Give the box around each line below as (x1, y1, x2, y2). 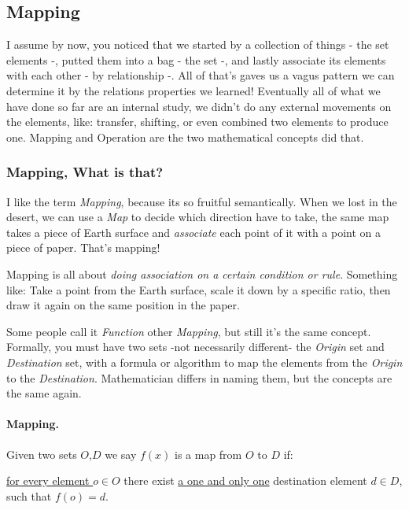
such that (6, 487, 52, 504)
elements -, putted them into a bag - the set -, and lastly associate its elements (6, 51, 386, 68)
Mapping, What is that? (6, 162, 164, 182)
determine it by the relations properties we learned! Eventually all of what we (6, 82, 381, 98)
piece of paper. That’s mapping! (6, 239, 160, 256)
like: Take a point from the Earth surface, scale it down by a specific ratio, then (6, 281, 391, 297)
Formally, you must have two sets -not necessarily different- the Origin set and (6, 338, 385, 355)
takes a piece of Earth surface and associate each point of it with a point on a (6, 224, 381, 240)
